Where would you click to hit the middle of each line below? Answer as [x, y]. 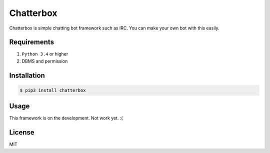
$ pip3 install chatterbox [53, 90]
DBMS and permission [45, 61]
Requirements [32, 42]
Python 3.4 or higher [45, 54]
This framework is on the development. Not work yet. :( [66, 118]
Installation [27, 75]
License [22, 132]
